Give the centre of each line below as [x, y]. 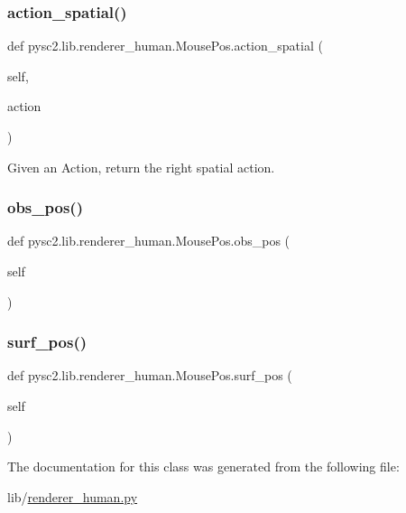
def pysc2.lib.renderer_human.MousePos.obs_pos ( [149, 241]
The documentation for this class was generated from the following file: [203, 466]
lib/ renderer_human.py [73, 496]
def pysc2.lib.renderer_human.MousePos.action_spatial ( [165, 46]
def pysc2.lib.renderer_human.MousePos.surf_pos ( [150, 375]
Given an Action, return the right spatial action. [141, 167]
